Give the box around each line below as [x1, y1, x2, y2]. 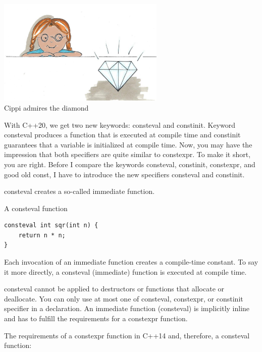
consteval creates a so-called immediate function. [4, 186, 155, 196]
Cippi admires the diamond [4, 102, 89, 113]
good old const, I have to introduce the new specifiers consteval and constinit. [4, 169, 245, 179]
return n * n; [18, 231, 66, 239]
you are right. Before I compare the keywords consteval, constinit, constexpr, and [4, 159, 255, 169]
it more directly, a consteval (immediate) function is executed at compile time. [4, 266, 247, 277]
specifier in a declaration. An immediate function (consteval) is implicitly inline [4, 303, 250, 314]
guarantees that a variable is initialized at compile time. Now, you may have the [4, 139, 252, 149]
